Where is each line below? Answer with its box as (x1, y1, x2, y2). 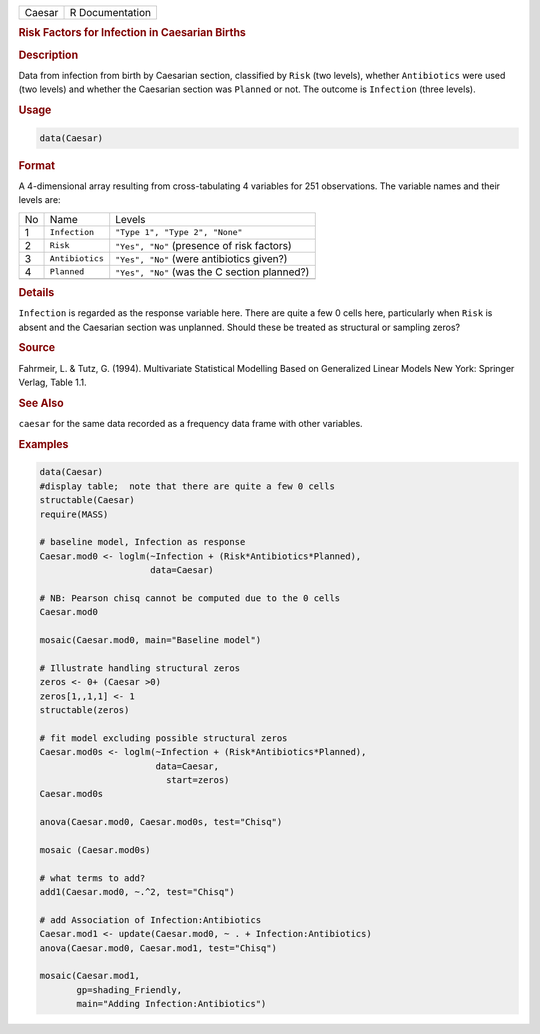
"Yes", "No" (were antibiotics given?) (115, 251, 288, 265)
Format (18, 158, 55, 172)
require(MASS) (39, 508, 109, 520)
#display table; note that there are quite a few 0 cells (39, 480, 335, 492)
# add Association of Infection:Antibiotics (39, 914, 262, 925)
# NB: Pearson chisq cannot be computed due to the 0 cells (39, 592, 341, 604)
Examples (18, 437, 69, 451)
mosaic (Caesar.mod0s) (39, 844, 151, 855)
